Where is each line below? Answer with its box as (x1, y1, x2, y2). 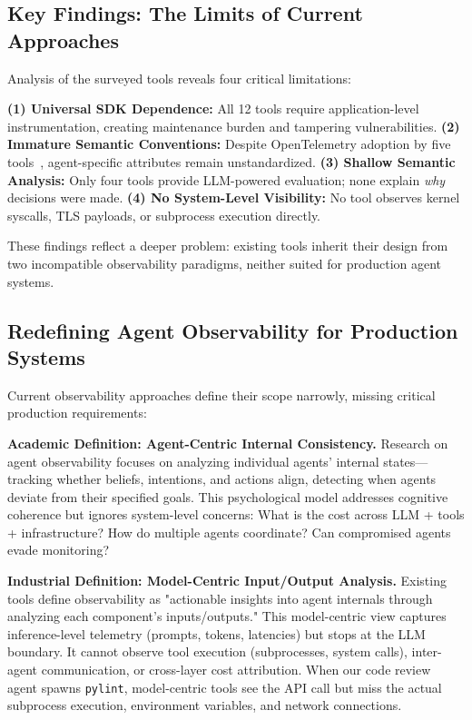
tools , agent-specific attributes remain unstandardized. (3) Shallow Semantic (7, 152, 456, 171)
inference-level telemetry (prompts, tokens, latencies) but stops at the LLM (7, 624, 426, 643)
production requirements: (7, 403, 147, 422)
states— (383, 451, 428, 470)
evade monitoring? (7, 540, 110, 559)
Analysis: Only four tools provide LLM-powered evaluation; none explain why (7, 170, 446, 189)
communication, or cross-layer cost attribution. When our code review (41, 660, 431, 679)
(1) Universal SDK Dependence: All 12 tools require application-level (7, 99, 419, 118)
